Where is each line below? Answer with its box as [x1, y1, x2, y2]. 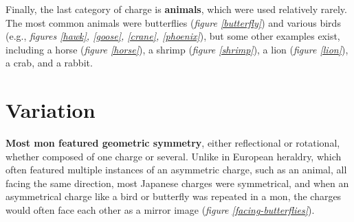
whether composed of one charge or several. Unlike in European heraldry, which [5, 149, 342, 163]
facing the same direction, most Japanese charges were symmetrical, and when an [5, 175, 349, 190]
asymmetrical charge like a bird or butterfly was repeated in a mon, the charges [5, 189, 342, 203]
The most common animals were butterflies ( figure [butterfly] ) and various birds [5, 15, 341, 29]
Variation [5, 96, 96, 124]
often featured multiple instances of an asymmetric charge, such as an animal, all [5, 162, 347, 177]
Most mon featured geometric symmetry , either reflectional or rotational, [5, 136, 340, 150]
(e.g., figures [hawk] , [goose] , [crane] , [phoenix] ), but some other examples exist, [5, 29, 340, 43]
